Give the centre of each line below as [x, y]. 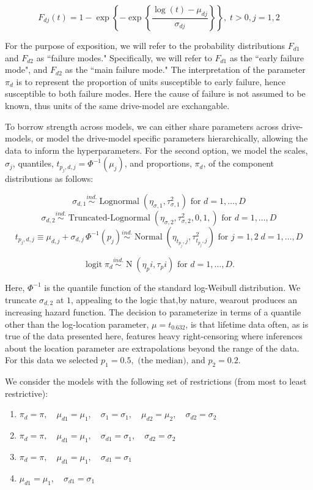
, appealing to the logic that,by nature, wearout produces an [184, 299]
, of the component [238, 163]
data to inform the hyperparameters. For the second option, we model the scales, [156, 150]
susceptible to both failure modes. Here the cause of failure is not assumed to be [155, 93]
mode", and [26, 70]
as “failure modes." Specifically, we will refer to [124, 57]
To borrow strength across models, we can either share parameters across [142, 126]
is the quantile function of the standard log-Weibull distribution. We [172, 287]
